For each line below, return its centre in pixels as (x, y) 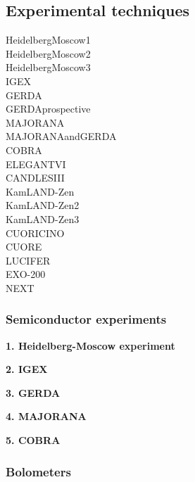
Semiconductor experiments (86, 319)
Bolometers (38, 471)
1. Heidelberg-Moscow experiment (90, 345)
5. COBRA (33, 440)
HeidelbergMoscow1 (48, 40)
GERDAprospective (48, 109)
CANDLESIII (35, 178)
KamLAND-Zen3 (43, 218)
